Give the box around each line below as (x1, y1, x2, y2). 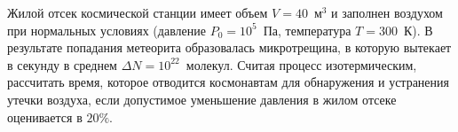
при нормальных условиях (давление (7, 20, 206, 39)
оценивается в (7, 107, 83, 126)
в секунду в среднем (7, 55, 117, 74)
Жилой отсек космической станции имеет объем (7, 4, 268, 21)
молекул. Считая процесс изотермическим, (186, 55, 417, 74)
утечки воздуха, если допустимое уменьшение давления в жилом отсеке (7, 89, 397, 108)
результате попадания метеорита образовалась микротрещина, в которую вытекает (7, 38, 452, 57)
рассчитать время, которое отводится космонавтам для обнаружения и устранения (7, 73, 449, 91)
